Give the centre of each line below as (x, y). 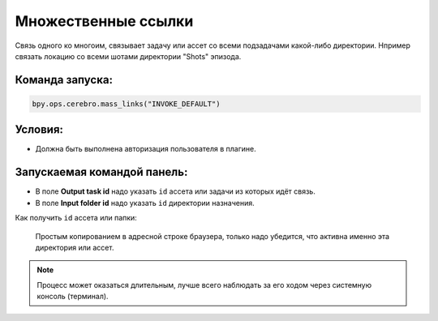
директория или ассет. (75, 247)
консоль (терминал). (73, 297)
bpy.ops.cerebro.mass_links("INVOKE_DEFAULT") (126, 104)
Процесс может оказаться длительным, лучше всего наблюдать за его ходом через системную (204, 285)
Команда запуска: (64, 80)
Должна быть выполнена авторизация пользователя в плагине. (146, 149)
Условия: (39, 130)
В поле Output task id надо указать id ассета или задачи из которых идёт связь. (175, 191)
